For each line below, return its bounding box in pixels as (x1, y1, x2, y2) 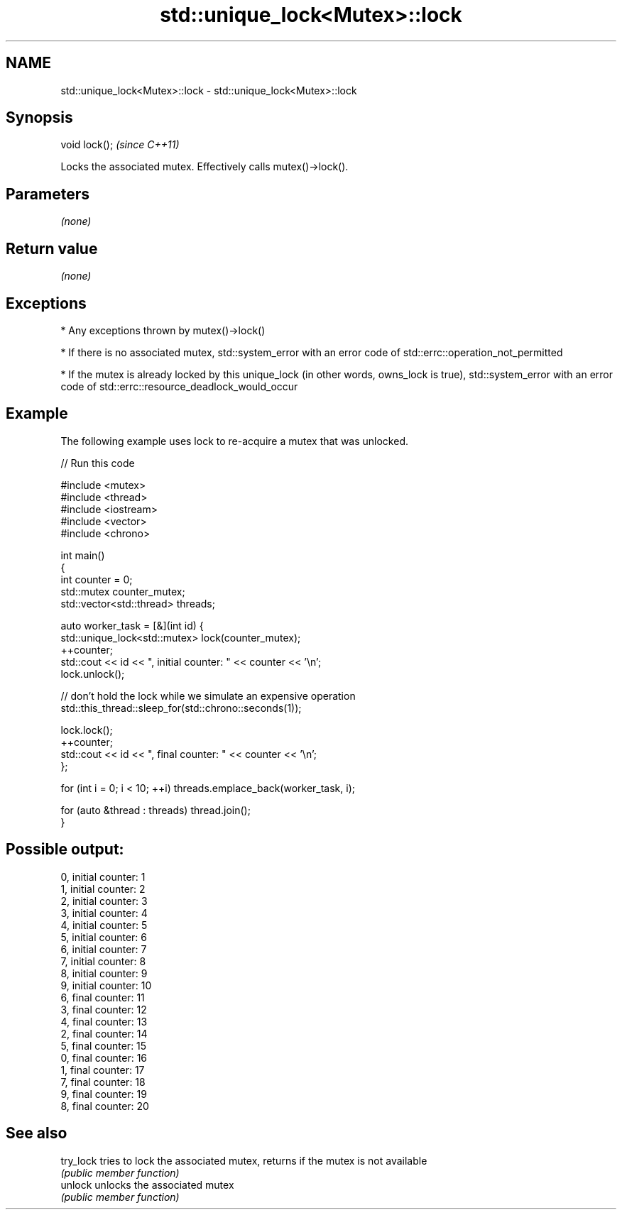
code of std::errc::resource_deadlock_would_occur (60, 380, 298, 392)
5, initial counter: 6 (60, 930, 147, 943)
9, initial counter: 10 (60, 979, 152, 991)
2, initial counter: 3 (60, 894, 148, 907)
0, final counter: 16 (60, 1051, 148, 1064)
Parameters (6, 185, 89, 203)
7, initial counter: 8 (60, 955, 146, 967)
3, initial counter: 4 (60, 906, 148, 919)
